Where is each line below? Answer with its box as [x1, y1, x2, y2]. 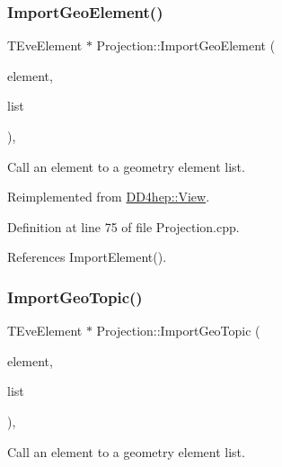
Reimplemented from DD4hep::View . [7, 187, 210, 206]
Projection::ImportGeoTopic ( [96, 321, 260, 340]
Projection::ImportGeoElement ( [96, 36, 276, 55]
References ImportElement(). [7, 247, 167, 266]
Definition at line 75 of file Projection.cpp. [7, 217, 240, 236]
